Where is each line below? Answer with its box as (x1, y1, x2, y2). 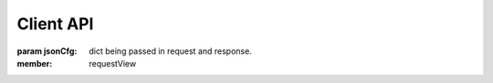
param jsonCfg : (16, 46, 78, 57)
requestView (89, 57, 137, 68)
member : (16, 57, 53, 68)
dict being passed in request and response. (89, 46, 253, 57)
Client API (16, 14, 94, 34)
